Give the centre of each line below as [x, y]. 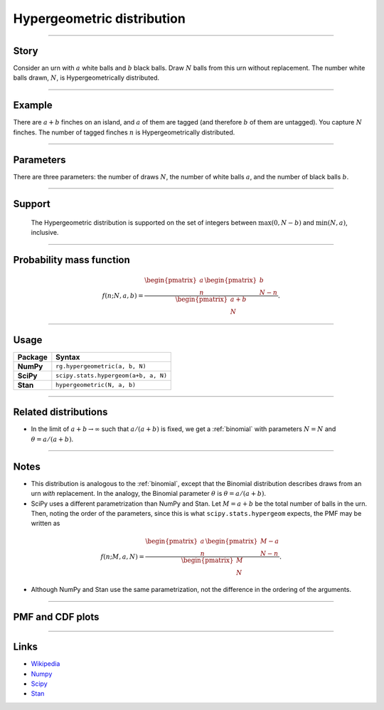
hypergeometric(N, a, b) [96, 385]
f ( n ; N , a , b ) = [123, 296]
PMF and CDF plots [56, 617]
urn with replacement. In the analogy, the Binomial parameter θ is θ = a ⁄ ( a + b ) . [149, 494]
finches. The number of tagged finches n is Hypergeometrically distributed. [124, 132]
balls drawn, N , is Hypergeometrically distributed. [86, 78]
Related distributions [60, 412]
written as [46, 524]
